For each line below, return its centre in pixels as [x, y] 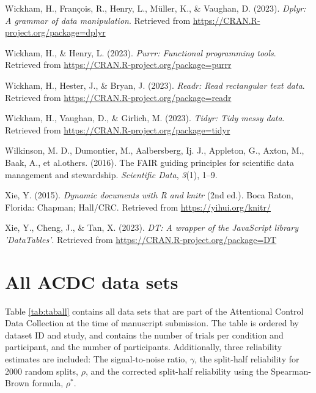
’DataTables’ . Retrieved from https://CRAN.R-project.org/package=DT [141, 239]
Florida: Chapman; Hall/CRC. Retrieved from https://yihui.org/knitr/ [138, 207]
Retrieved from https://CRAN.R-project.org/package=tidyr [118, 129]
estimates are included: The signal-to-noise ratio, [96, 359]
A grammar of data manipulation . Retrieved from [98, 20]
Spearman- [291, 371]
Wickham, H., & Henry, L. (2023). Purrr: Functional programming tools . [141, 52]
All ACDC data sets [92, 281]
